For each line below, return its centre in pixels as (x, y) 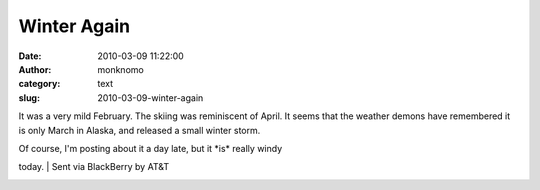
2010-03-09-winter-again (150, 97)
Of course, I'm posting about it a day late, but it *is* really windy (150, 148)
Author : (35, 69)
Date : (30, 56)
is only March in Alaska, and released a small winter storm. (139, 130)
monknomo (120, 69)
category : (39, 84)
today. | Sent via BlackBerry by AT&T (94, 167)
